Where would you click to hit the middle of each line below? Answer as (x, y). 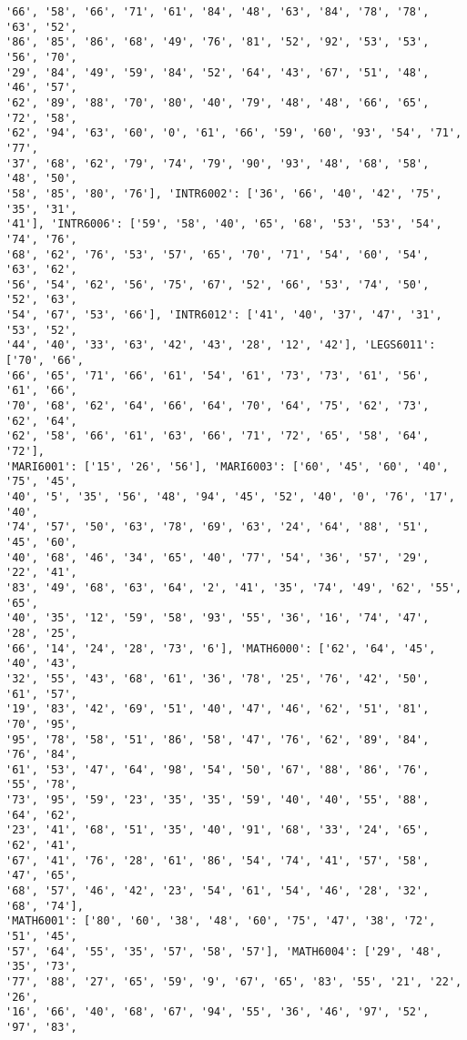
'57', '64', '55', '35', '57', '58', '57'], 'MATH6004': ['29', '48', (224, 951)
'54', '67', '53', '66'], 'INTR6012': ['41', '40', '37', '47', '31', (224, 315)
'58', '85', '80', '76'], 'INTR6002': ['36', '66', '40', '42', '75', (224, 193)
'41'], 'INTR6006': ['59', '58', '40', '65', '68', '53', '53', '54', (224, 224)
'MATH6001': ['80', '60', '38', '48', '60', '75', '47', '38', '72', (221, 921)
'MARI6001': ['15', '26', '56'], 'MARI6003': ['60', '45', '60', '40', (227, 466)
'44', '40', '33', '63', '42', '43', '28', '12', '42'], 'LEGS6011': (221, 345)
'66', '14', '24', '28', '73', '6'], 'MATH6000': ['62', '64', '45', (221, 648)
